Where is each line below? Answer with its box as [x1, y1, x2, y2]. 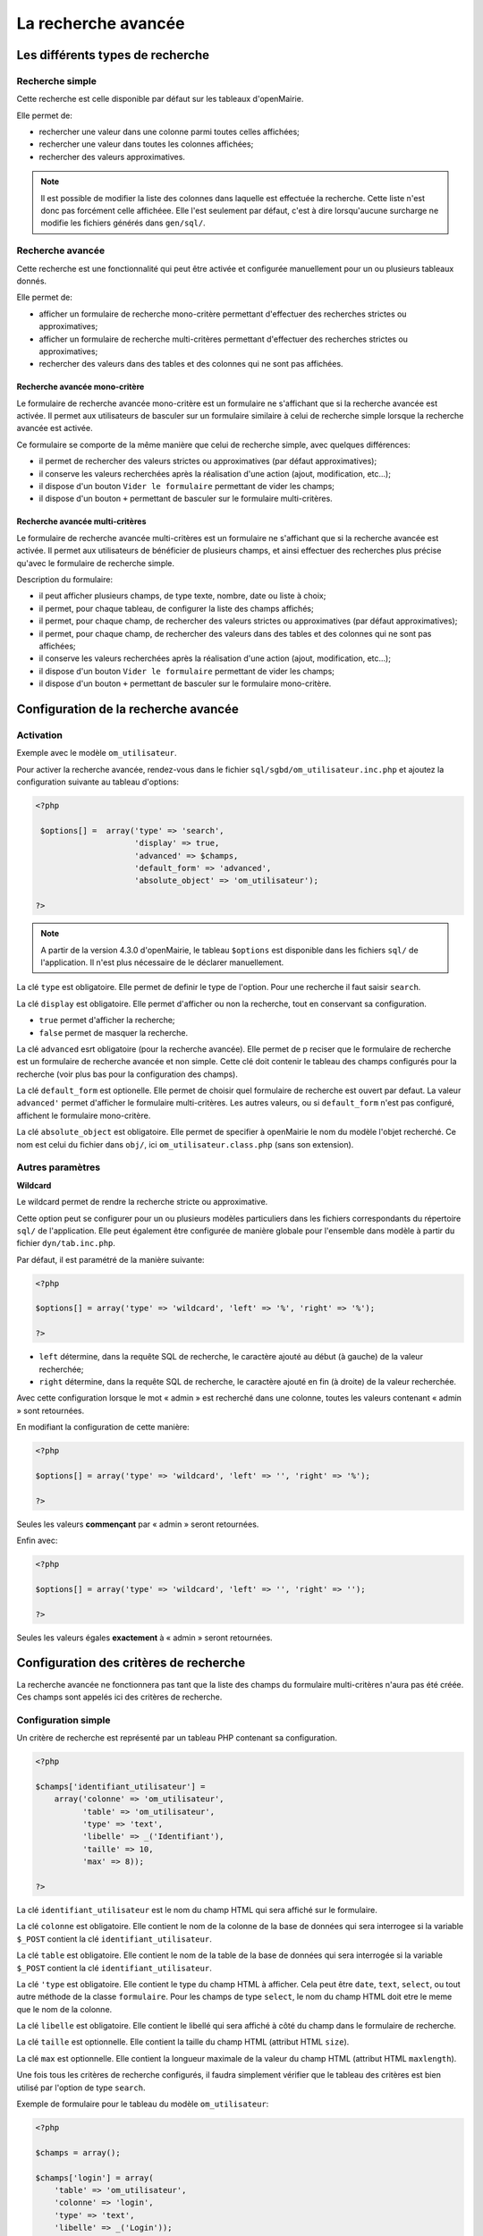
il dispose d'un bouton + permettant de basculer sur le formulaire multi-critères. [38, 493, 333, 504]
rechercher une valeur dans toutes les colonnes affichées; [38, 139, 254, 149]
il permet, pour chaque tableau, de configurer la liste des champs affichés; [38, 603, 314, 614]
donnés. [16, 275, 47, 286]
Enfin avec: [16, 1535, 58, 1546]
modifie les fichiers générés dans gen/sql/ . [40, 217, 206, 228]
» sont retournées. [16, 1405, 85, 1416]
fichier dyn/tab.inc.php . [16, 1238, 116, 1249]
